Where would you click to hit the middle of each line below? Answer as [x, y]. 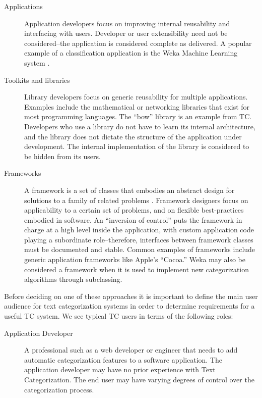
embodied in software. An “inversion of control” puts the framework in [133, 219]
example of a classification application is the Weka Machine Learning [131, 53]
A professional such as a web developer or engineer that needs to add [131, 350]
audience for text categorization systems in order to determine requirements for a [129, 306]
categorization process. [59, 389]
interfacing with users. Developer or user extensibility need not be [126, 33]
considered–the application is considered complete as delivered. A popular [138, 43]
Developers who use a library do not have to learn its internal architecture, [140, 126]
